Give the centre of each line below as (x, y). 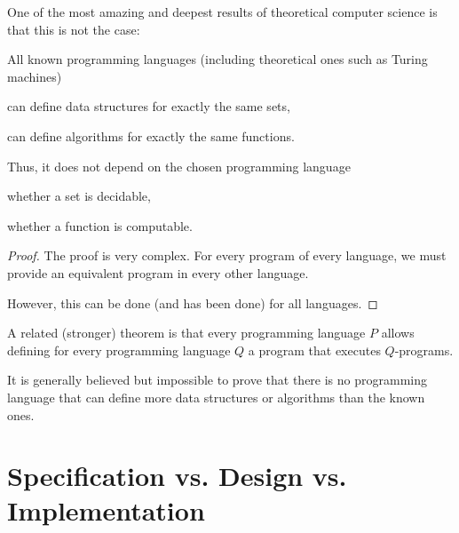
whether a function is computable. (100, 225)
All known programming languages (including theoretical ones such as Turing (218, 59)
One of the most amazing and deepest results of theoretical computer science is (222, 12)
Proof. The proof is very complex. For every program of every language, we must (227, 255)
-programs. (424, 350)
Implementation (106, 510)
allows (398, 333)
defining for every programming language (119, 350)
